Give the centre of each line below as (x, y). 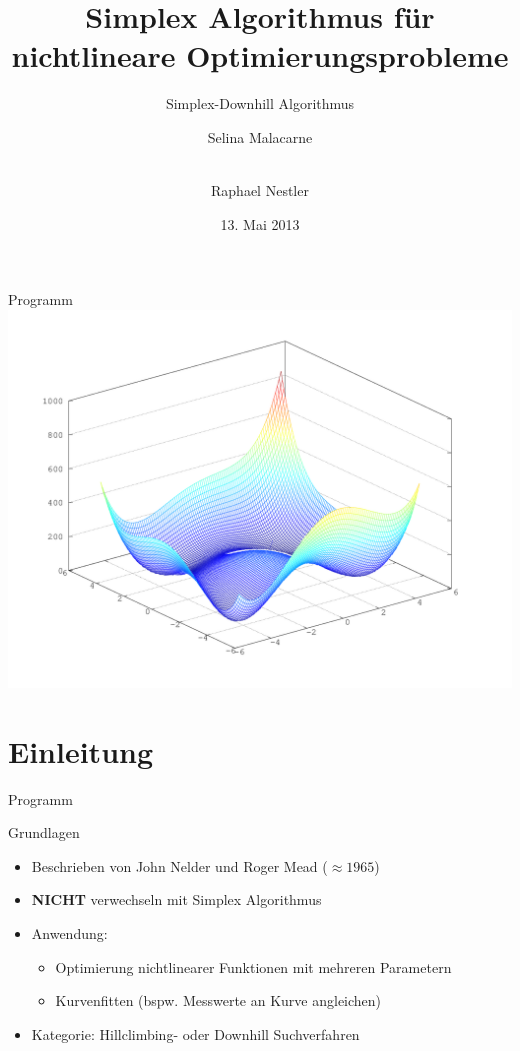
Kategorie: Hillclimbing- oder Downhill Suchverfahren (195, 1033)
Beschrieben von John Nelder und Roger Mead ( (179, 865)
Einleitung (81, 750)
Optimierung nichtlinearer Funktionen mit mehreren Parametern (253, 966)
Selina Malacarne (260, 136)
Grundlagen (44, 832)
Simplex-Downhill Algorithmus (260, 103)
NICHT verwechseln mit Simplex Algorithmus (176, 899)
